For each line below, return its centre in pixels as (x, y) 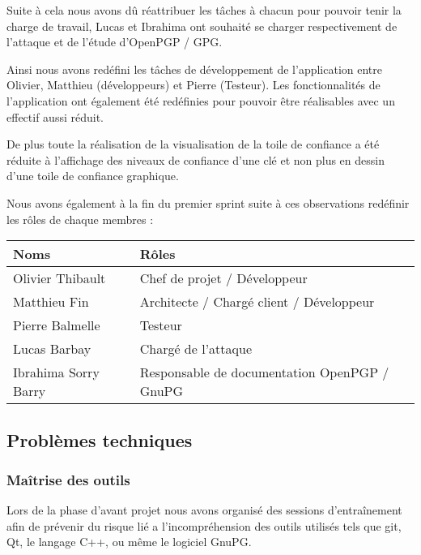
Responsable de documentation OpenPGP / (264, 372)
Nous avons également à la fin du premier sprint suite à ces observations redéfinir (208, 202)
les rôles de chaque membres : (80, 219)
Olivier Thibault (60, 278)
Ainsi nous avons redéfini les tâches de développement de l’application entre (195, 69)
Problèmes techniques (100, 439)
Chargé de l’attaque (196, 349)
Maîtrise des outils (68, 479)
